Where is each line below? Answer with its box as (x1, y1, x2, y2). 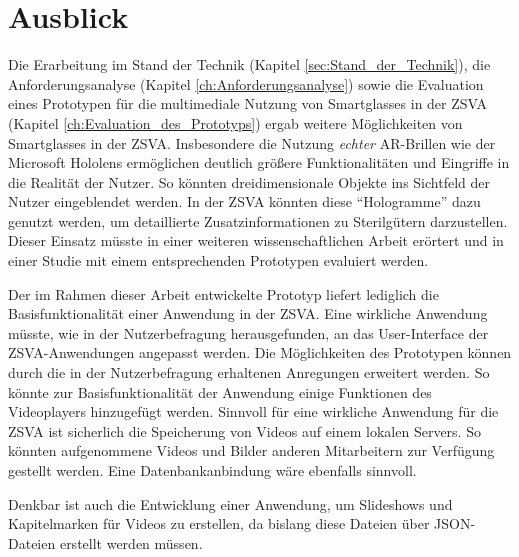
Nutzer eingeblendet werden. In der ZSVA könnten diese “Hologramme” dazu (8, 191, 481, 212)
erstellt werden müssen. (59, 532, 203, 553)
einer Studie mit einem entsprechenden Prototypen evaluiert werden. (8, 250, 429, 271)
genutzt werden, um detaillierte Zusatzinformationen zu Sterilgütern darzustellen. (8, 210, 508, 231)
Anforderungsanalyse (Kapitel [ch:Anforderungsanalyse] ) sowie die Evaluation (8, 73, 484, 94)
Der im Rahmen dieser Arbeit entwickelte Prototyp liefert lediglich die (8, 283, 439, 304)
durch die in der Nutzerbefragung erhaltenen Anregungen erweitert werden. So (8, 362, 490, 383)
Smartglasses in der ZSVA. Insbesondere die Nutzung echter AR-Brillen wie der (8, 132, 496, 153)
